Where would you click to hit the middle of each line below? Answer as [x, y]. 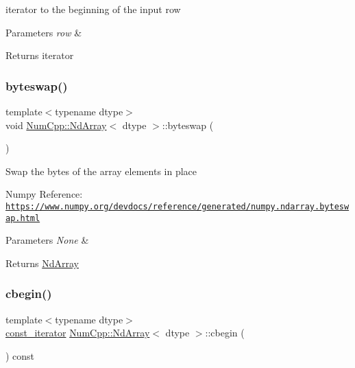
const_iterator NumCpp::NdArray [78, 333]
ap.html [23, 218]
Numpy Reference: [44, 194]
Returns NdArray [42, 263]
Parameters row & [44, 32]
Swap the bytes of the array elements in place [101, 171]
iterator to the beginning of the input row [93, 9]
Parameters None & [47, 240]
